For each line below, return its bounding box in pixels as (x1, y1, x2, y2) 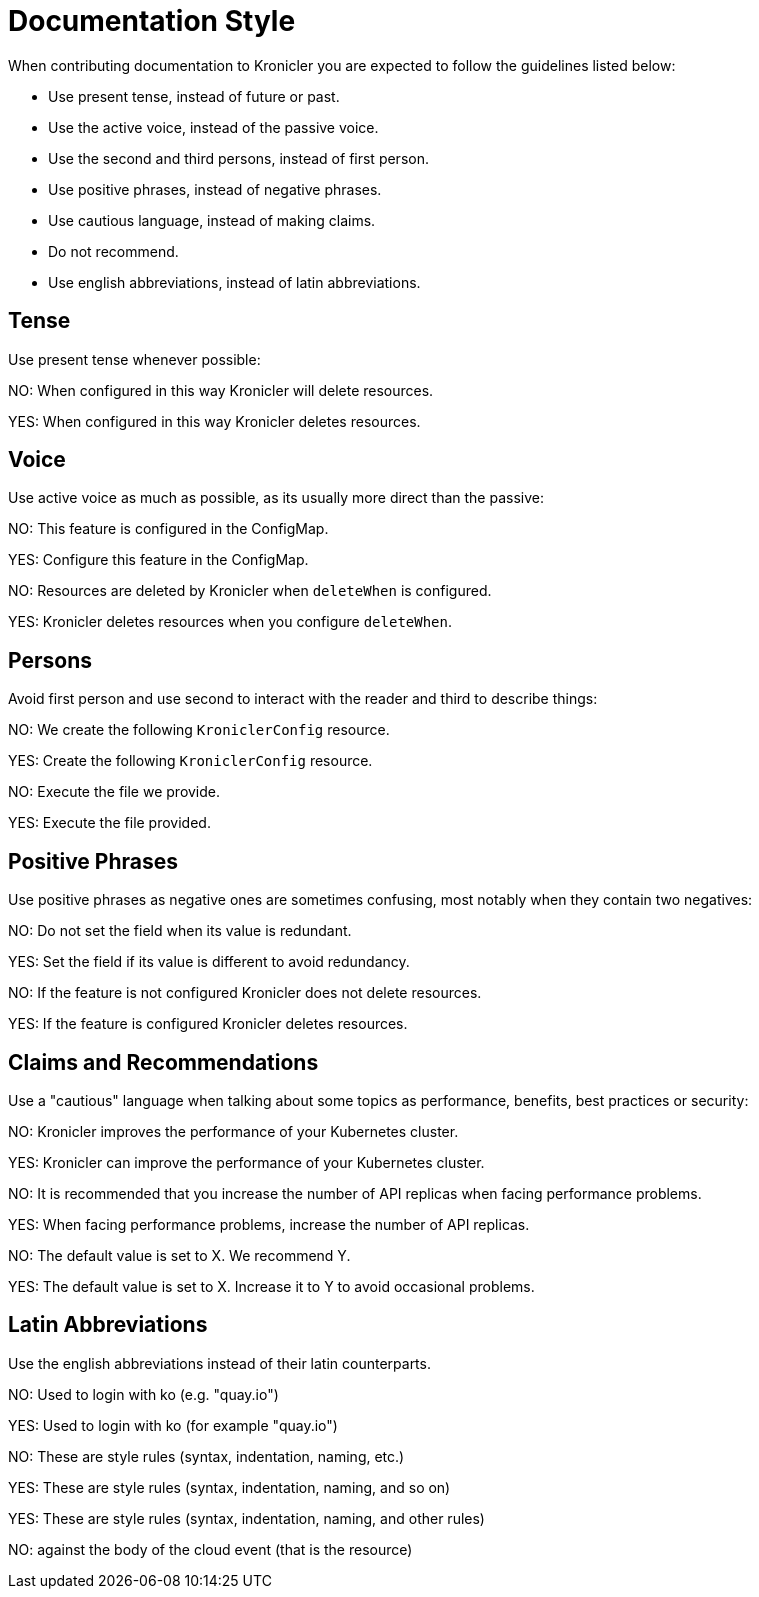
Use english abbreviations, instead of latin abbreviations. (48, 273, 421, 291)
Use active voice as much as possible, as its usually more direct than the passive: (8, 489, 544, 507)
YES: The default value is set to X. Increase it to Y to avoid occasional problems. (8, 1277, 535, 1295)
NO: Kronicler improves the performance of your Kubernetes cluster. (8, 1122, 459, 1140)
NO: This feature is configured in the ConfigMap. (8, 520, 329, 538)
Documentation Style (8, 4, 296, 38)
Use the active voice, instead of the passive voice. (48, 118, 379, 136)
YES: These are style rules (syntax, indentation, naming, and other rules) (8, 1509, 485, 1527)
